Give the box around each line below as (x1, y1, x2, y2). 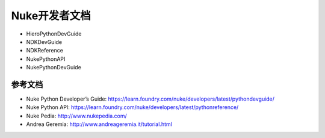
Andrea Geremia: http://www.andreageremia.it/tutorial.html (26, 121, 173, 128)
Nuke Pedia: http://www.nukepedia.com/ (26, 112, 128, 119)
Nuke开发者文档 (11, 9, 91, 22)
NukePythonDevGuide (26, 64, 81, 71)
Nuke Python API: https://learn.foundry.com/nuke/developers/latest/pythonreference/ (26, 104, 239, 111)
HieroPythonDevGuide (26, 30, 82, 37)
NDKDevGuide (26, 38, 63, 45)
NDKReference (26, 47, 63, 54)
